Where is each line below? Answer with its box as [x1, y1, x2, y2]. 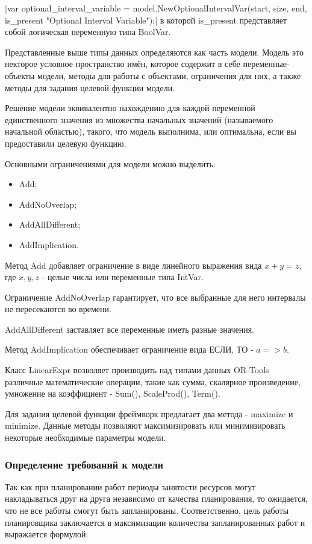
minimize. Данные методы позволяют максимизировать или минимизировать [5, 419, 285, 432]
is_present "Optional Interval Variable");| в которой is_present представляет [5, 13, 287, 26]
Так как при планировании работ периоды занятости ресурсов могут [5, 480, 256, 493]
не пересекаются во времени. [5, 302, 111, 315]
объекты [5, 69, 35, 82]
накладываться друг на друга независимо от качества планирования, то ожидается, [5, 492, 308, 505]
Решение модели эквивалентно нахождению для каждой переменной [5, 101, 255, 114]
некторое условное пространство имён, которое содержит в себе [5, 57, 240, 70]
